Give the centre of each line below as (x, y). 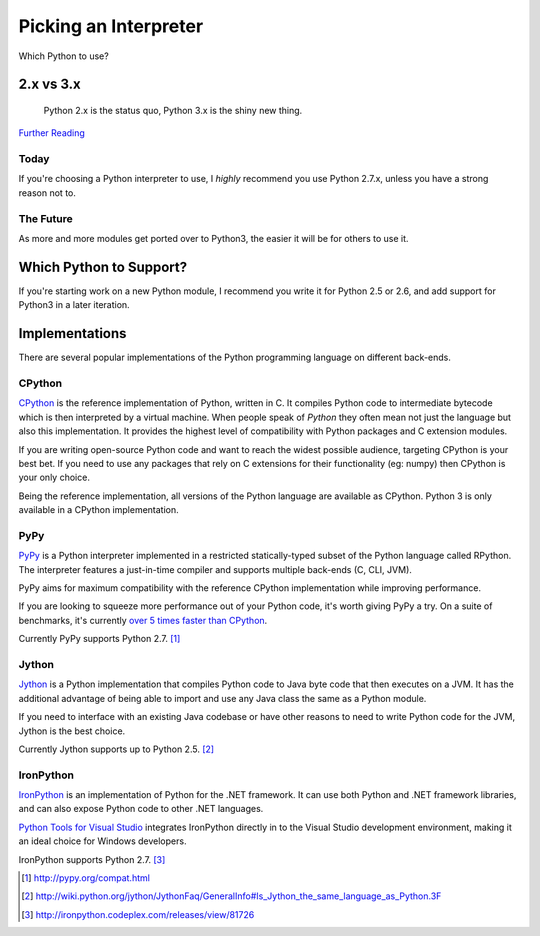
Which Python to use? (63, 56)
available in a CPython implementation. (98, 510)
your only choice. (54, 477)
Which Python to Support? (103, 266)
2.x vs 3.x (50, 84)
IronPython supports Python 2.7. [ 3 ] (92, 859)
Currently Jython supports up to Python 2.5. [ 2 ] (116, 749)
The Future (46, 218)
